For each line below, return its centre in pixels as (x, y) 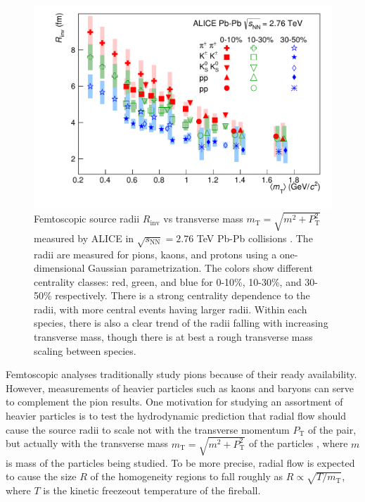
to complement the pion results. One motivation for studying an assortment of (174, 402)
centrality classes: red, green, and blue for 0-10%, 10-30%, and (168, 281)
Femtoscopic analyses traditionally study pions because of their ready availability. (181, 374)
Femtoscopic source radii (87, 219)
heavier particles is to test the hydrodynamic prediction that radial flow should (176, 416)
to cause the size (41, 476)
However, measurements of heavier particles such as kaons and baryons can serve (180, 388)
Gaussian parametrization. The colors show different (200, 268)
